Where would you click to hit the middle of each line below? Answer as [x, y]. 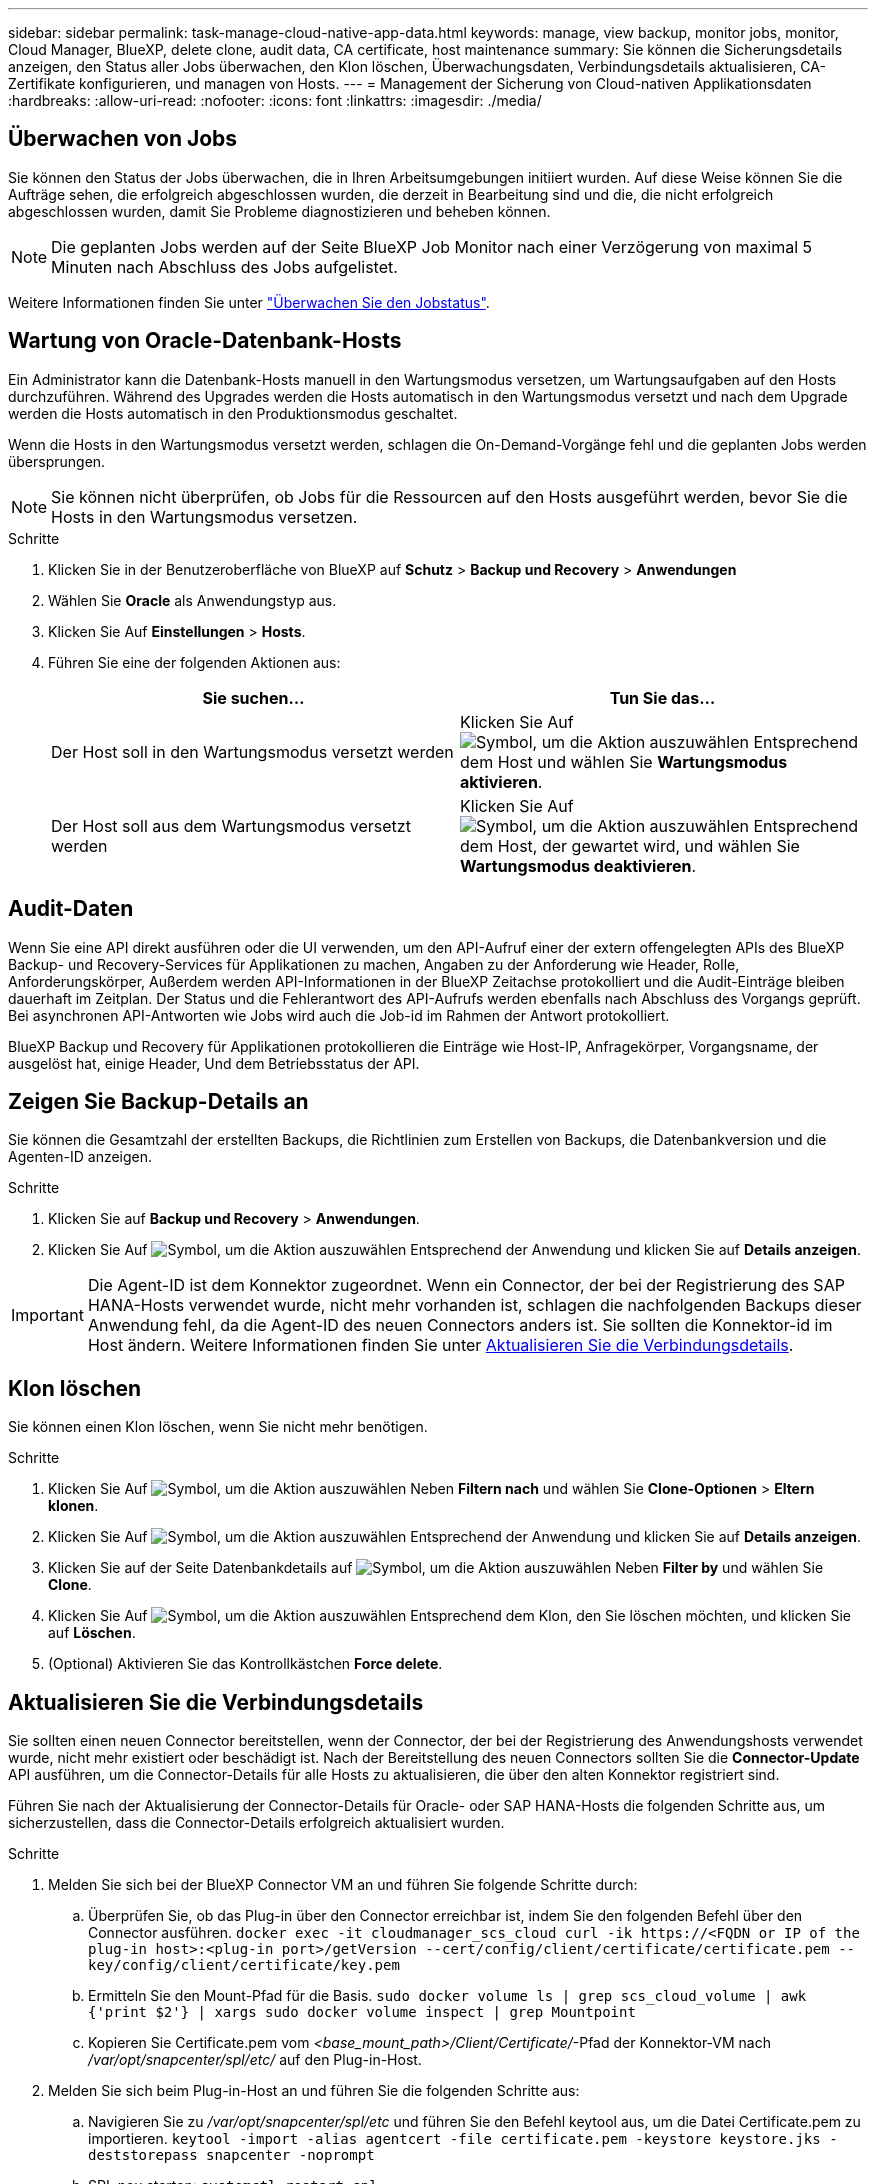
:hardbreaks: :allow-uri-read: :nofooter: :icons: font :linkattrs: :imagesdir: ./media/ [275, 100]
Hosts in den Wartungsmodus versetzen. [204, 516]
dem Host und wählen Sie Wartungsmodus [624, 761]
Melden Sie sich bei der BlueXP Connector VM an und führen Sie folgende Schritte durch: [343, 1885]
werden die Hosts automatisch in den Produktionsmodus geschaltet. [233, 413]
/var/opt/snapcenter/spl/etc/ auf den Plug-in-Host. [255, 2060]
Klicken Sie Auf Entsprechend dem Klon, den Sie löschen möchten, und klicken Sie [449, 1616]
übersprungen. [57, 461]
